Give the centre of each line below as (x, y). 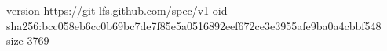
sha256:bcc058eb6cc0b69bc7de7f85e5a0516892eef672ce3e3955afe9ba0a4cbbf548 (194, 25)
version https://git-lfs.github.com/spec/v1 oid (117, 10)
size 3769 (28, 41)
